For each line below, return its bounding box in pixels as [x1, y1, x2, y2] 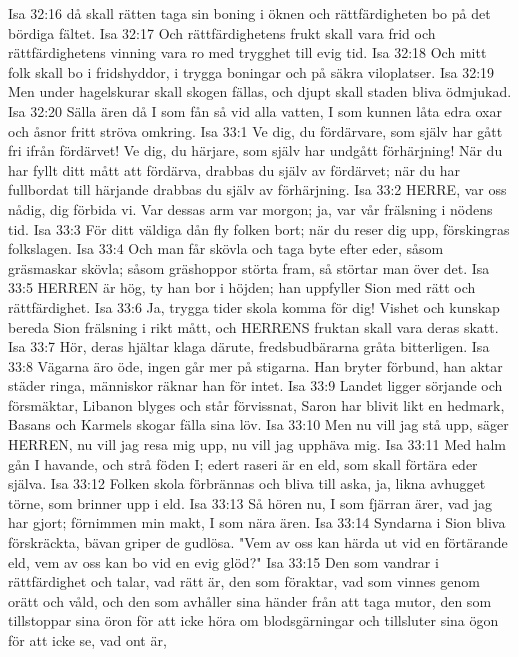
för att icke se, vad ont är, [8, 630, 167, 650]
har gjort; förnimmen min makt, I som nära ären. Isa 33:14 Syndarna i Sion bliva [8, 512, 506, 533]
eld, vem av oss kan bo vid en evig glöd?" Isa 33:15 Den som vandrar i [8, 551, 439, 572]
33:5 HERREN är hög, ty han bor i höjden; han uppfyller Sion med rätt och [8, 277, 476, 298]
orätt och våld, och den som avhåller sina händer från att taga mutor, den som [8, 590, 492, 611]
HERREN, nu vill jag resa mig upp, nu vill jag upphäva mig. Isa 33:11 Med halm [8, 434, 507, 455]
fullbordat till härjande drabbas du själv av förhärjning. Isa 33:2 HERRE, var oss [8, 179, 507, 200]
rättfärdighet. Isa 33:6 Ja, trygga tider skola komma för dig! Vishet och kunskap [8, 296, 500, 317]
